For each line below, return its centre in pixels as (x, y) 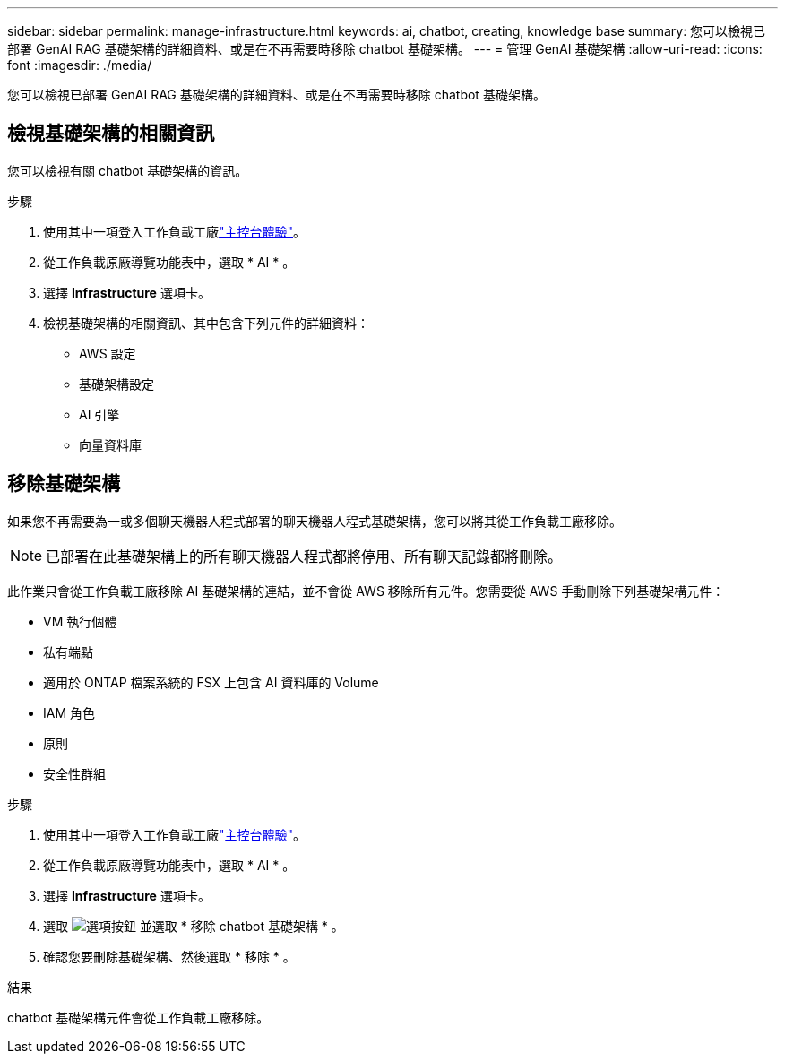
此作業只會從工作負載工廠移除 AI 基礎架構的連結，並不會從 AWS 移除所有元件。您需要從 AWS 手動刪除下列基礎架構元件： (366, 591)
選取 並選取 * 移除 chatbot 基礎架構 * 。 (194, 926)
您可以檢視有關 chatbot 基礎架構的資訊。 (128, 170)
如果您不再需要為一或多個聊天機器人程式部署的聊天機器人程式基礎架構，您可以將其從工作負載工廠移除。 (315, 521)
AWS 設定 (108, 353)
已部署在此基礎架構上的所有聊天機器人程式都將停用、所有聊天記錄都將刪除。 (304, 556)
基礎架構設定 (116, 384)
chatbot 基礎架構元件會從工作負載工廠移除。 (138, 1017)
